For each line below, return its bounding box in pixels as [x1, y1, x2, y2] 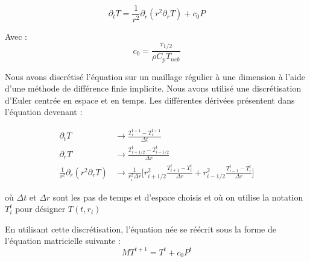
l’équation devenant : [5, 105, 83, 118]
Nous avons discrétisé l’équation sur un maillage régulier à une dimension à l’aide [5, 70, 306, 83]
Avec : [5, 30, 27, 43]
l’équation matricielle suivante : [5, 234, 121, 247]
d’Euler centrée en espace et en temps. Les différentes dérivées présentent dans [5, 93, 295, 106]
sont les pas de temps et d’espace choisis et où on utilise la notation [52, 190, 303, 203]
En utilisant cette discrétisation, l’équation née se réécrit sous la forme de [5, 222, 276, 235]
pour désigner [15, 202, 66, 215]
